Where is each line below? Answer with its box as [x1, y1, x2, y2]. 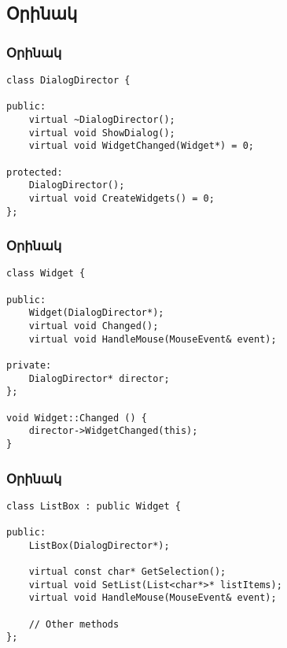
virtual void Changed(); [28, 320, 159, 332]
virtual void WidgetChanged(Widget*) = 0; [28, 140, 254, 152]
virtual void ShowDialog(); [28, 127, 175, 139]
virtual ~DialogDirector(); [28, 113, 175, 125]
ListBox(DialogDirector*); [28, 539, 170, 551]
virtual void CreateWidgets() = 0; [28, 192, 215, 204]
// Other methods [28, 618, 120, 630]
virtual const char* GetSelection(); [28, 566, 226, 578]
